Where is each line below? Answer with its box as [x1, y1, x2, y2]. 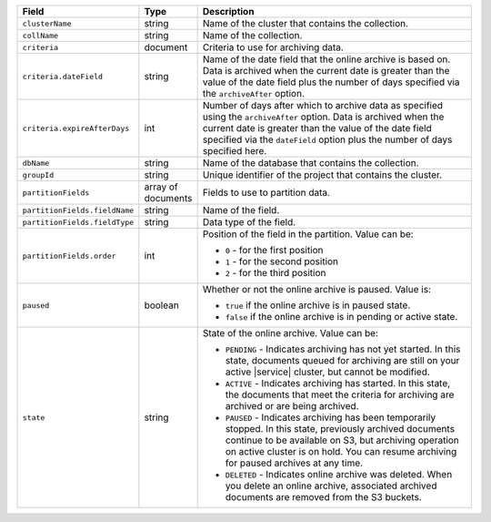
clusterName [22, 18, 72, 28]
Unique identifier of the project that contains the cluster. [202, 169, 443, 181]
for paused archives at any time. [225, 456, 364, 469]
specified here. [202, 145, 267, 157]
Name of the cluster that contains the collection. [202, 17, 409, 29]
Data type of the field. [202, 216, 296, 228]
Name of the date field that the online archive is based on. [202, 53, 451, 66]
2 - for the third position [225, 267, 326, 279]
